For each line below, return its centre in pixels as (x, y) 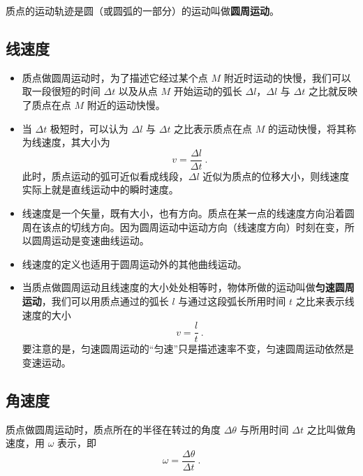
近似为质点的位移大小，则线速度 (276, 176)
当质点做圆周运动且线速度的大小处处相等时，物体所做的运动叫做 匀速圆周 (188, 287)
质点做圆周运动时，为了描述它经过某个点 (115, 77)
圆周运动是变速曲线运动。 (90, 240)
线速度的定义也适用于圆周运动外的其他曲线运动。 (134, 263)
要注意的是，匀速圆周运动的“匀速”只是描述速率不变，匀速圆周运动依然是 (188, 349)
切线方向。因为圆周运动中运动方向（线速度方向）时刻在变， (208, 226)
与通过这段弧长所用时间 (232, 300)
